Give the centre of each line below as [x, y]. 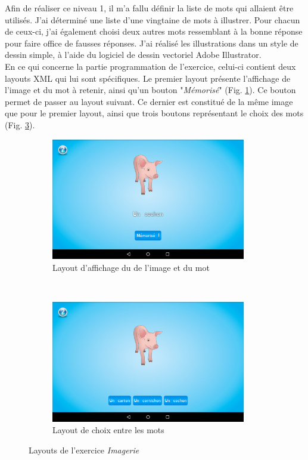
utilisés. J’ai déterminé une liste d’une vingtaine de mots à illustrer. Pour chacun [153, 19]
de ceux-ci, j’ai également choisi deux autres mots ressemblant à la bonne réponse [154, 31]
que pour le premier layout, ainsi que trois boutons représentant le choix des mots [154, 113]
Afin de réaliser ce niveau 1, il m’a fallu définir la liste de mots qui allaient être [149, 8]
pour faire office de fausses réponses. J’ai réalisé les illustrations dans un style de [152, 43]
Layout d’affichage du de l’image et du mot [131, 267]
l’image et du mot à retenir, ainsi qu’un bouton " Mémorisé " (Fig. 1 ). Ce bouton [150, 90]
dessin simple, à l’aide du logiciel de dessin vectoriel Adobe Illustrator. [133, 55]
